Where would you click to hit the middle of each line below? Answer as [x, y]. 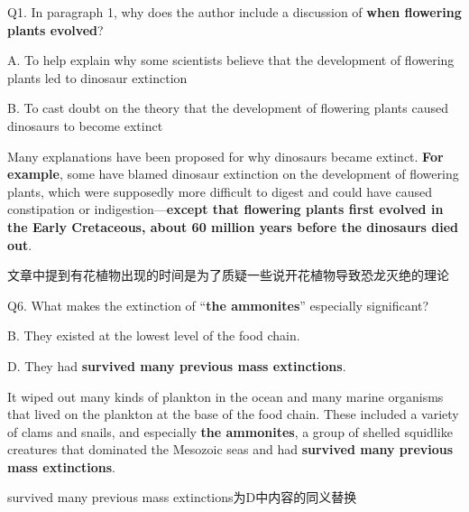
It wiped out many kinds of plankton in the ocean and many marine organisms [225, 396]
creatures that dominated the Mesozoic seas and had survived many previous [230, 449]
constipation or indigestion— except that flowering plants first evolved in [225, 209]
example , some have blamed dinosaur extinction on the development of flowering [233, 174]
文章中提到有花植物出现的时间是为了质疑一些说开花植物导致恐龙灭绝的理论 [228, 275]
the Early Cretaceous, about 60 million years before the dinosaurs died [233, 226]
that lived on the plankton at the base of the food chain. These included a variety [233, 414]
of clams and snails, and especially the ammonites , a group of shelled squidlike [230, 431]
